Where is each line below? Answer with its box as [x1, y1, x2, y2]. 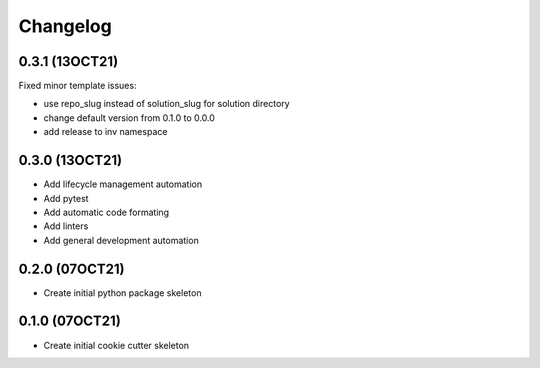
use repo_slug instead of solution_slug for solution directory [43, 98, 290, 110]
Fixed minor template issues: [18, 80, 137, 92]
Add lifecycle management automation [43, 178, 203, 190]
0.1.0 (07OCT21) [18, 313, 122, 330]
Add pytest [43, 192, 89, 204]
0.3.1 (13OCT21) [18, 53, 119, 70]
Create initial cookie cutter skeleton [43, 339, 190, 351]
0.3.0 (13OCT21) [18, 152, 123, 169]
